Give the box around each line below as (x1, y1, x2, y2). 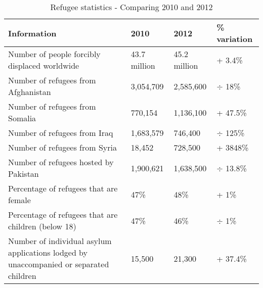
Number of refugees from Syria (8, 141, 117, 153)
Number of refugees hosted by (8, 156, 114, 168)
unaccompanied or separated (8, 258, 109, 270)
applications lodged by (8, 247, 88, 258)
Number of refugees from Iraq (8, 127, 113, 138)
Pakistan (8, 168, 39, 179)
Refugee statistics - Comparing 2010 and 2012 (50, 1, 213, 13)
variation (216, 33, 253, 44)
